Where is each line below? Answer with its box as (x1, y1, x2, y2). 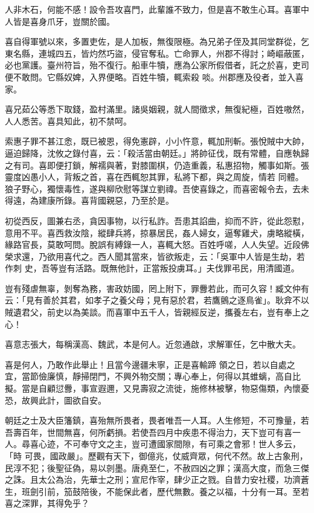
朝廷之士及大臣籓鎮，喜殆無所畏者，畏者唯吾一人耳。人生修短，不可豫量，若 (5, 414, 309, 427)
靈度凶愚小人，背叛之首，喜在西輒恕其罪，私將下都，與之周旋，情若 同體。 (5, 170, 304, 183)
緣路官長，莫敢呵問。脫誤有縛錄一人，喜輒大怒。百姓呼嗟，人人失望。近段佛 (5, 238, 309, 251)
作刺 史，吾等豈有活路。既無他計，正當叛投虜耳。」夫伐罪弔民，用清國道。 (5, 262, 300, 274)
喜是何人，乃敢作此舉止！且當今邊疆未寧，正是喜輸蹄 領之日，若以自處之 (5, 358, 295, 370)
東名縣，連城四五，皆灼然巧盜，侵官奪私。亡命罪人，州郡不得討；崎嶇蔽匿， (5, 47, 309, 59)
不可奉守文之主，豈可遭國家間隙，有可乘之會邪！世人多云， (63, 437, 301, 450)
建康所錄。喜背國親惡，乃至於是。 (38, 194, 174, 207)
